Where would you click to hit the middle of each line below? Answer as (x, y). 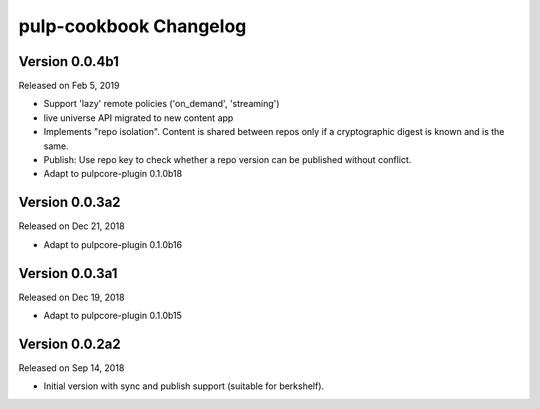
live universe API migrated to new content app (138, 117)
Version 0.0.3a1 (68, 273)
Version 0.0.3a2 (69, 202)
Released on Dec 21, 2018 (71, 226)
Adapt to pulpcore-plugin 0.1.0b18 (113, 174)
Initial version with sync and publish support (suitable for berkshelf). (184, 386)
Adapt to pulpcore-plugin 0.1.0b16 (113, 244)
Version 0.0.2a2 (69, 343)
